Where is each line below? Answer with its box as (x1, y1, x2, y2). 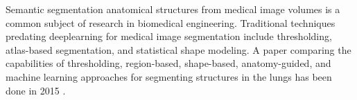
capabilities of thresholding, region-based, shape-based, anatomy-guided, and (6, 56, 331, 70)
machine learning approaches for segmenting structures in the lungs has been (6, 69, 332, 83)
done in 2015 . (6, 83, 66, 97)
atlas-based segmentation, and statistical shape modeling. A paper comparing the (6, 42, 351, 57)
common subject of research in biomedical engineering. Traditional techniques (6, 15, 336, 30)
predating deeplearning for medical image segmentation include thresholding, (6, 29, 332, 43)
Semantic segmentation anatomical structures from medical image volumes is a (6, 2, 340, 16)
